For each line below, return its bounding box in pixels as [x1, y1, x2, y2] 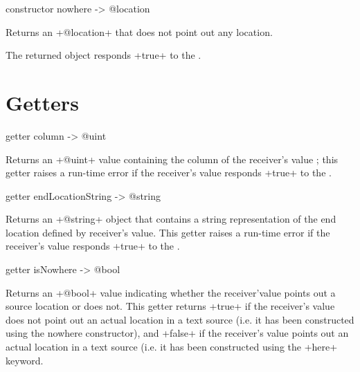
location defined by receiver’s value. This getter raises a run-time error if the [6, 225, 330, 239]
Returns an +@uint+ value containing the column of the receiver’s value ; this [6, 151, 339, 166]
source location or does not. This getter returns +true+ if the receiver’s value [6, 299, 335, 313]
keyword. [6, 353, 44, 367]
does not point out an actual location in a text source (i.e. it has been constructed [6, 312, 354, 326]
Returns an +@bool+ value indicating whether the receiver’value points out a [6, 285, 336, 299]
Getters [6, 88, 79, 116]
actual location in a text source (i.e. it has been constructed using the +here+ [6, 340, 338, 354]
